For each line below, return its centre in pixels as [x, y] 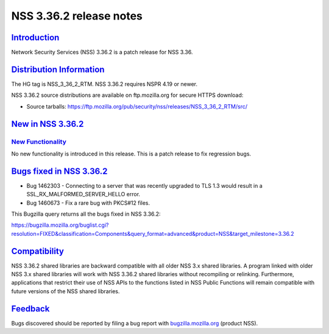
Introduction [35, 37]
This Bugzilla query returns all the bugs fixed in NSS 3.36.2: [86, 214]
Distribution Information [58, 69]
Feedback [30, 309]
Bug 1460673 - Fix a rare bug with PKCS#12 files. [88, 203]
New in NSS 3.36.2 [48, 124]
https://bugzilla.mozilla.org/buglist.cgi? [60, 225]
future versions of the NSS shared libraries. [65, 291]
